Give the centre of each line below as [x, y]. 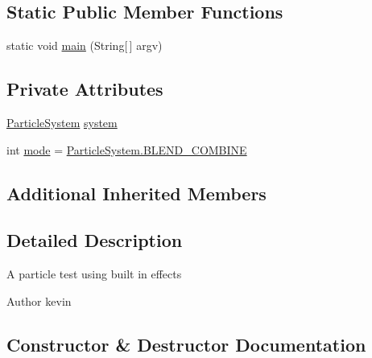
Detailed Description [95, 240]
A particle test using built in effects [94, 274]
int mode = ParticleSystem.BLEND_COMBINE [127, 149]
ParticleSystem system [62, 122]
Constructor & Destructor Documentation [186, 344]
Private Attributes [85, 89]
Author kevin [39, 300]
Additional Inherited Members [136, 193]
